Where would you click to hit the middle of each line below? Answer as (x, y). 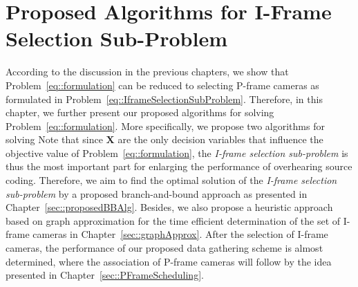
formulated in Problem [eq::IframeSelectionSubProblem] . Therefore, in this (164, 99)
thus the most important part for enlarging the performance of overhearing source (179, 166)
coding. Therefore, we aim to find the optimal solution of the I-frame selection (171, 180)
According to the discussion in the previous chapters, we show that (147, 72)
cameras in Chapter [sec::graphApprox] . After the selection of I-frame (180, 234)
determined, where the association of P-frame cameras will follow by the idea (169, 261)
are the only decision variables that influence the (220, 139)
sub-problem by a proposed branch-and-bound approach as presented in (157, 193)
